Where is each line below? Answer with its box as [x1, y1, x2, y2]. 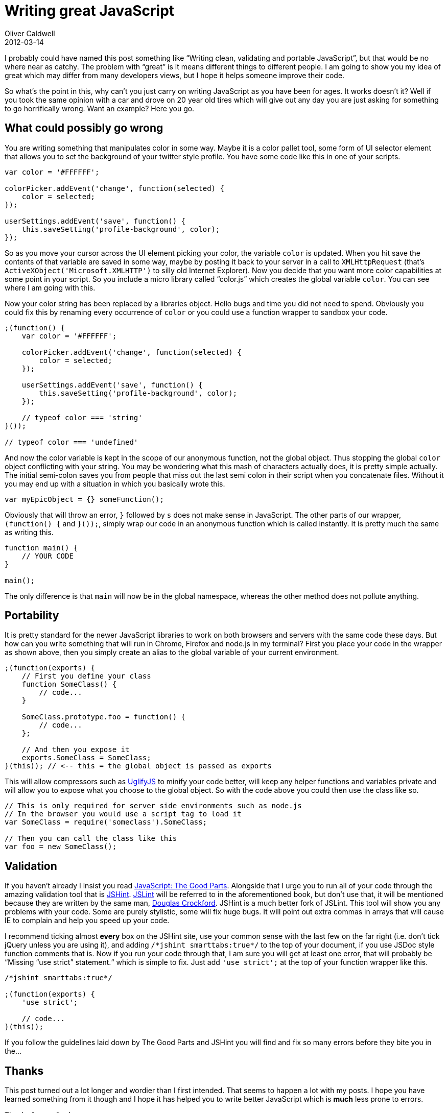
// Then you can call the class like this [5, 834, 177, 843]
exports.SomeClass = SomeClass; [21, 754, 151, 762]
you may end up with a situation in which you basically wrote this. [5, 479, 225, 488]
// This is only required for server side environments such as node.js [5, 802, 302, 810]
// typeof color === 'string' [21, 413, 143, 422]
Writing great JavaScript [5, 2, 175, 19]
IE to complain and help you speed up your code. [5, 916, 170, 925]
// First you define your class [21, 672, 151, 681]
